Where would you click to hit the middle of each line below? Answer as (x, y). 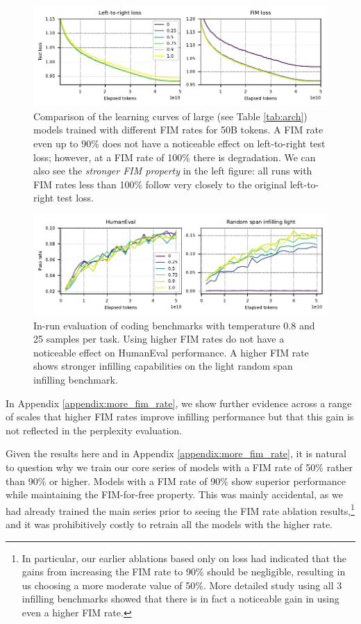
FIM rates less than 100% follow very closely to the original (160, 184)
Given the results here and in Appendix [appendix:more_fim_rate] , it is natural (176, 453)
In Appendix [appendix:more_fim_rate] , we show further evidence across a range (179, 403)
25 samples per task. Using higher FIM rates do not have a (159, 339)
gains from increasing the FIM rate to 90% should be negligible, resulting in (184, 572)
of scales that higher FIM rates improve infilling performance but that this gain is (180, 417)
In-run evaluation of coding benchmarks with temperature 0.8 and (174, 325)
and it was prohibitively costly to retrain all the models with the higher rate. (169, 524)
